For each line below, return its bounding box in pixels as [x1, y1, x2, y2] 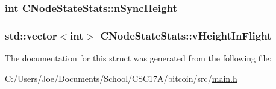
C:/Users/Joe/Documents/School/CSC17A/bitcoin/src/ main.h [5, 72, 237, 84]
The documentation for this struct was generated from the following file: [5, 52, 272, 64]
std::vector [5, 28, 57, 43]
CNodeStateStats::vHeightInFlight [100, 28, 272, 43]
